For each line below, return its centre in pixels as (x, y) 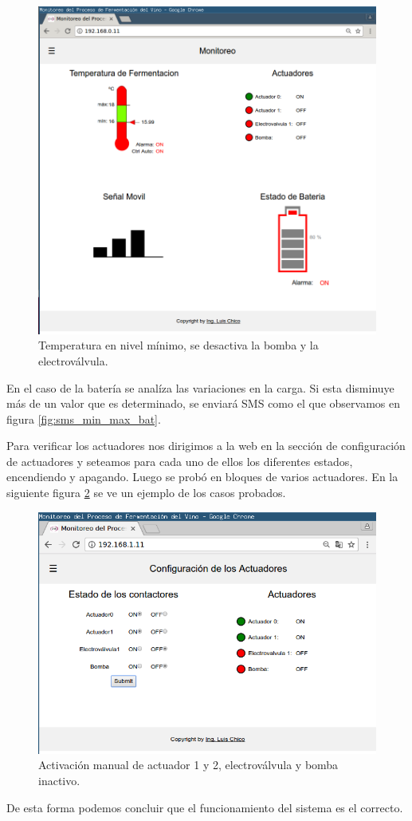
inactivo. (59, 781)
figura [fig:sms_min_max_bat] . (84, 418)
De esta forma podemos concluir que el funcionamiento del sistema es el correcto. (205, 807)
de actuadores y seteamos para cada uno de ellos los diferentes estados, (180, 461)
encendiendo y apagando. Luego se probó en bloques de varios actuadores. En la (202, 477)
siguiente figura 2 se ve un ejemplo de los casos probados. (146, 493)
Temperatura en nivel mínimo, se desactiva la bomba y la (179, 345)
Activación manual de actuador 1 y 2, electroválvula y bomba (188, 765)
